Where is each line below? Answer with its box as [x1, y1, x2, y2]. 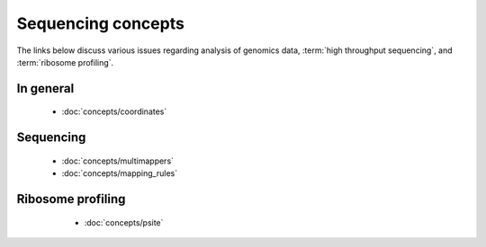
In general [16, 81, 75, 96]
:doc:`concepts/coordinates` [61, 106, 167, 117]
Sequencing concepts [16, 13, 184, 33]
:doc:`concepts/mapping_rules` [61, 168, 178, 179]
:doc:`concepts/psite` [84, 216, 164, 228]
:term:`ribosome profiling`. [16, 57, 114, 67]
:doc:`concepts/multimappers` [61, 155, 175, 166]
